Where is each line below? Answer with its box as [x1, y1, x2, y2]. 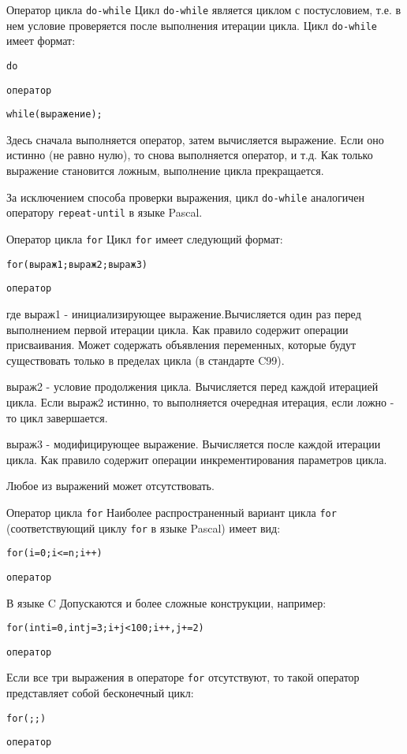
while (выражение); [6, 109, 103, 121]
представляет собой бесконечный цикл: [6, 685, 194, 701]
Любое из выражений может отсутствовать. [6, 477, 215, 494]
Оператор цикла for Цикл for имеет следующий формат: [6, 230, 283, 247]
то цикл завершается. [6, 409, 108, 425]
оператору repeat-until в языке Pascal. [6, 204, 203, 221]
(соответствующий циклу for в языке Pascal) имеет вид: [6, 519, 281, 536]
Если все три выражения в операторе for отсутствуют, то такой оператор [6, 669, 360, 685]
